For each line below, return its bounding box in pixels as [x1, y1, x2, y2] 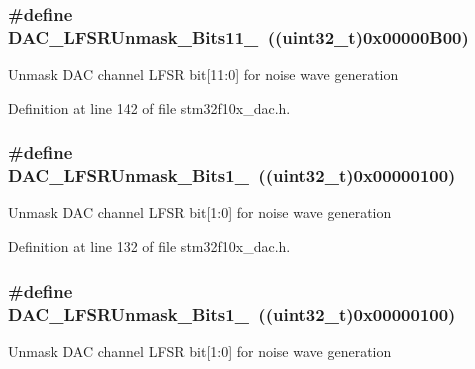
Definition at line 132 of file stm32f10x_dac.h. [8, 236, 291, 257]
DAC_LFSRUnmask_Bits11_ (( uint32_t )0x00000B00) [8, 24, 469, 49]
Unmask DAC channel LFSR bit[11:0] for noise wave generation [8, 64, 399, 85]
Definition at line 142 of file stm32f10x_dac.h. [8, 97, 291, 118]
